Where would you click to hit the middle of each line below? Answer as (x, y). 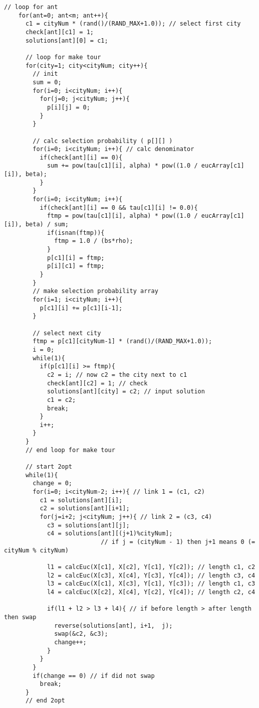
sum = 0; (47, 82)
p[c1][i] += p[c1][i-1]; (81, 308)
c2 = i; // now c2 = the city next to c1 (117, 375)
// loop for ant (31, 7)
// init (45, 74)
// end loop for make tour (70, 450)
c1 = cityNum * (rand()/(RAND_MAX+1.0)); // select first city (133, 24)
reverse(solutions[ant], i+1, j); (113, 625)
